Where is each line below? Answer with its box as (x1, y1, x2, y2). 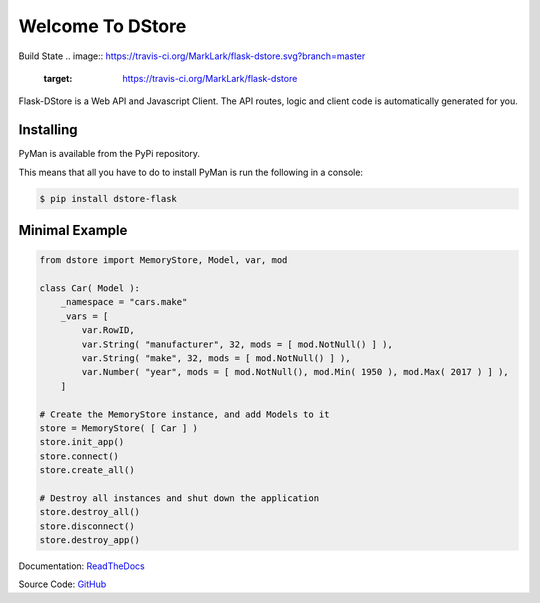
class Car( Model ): (39, 282, 140, 294)
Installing (18, 121, 79, 139)
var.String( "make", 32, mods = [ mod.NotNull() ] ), (81, 352, 351, 364)
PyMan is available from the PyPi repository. (18, 148, 200, 160)
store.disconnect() (39, 520, 135, 532)
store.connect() (39, 450, 120, 462)
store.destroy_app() (39, 535, 140, 546)
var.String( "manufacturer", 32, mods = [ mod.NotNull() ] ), (81, 338, 394, 350)
